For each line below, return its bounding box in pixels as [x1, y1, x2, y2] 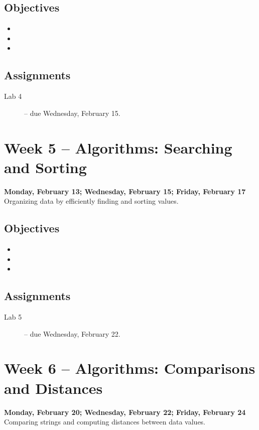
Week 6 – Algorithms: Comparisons [4, 358, 255, 378]
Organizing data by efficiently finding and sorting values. [4, 196, 179, 206]
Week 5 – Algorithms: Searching [4, 137, 232, 158]
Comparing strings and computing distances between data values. [4, 416, 206, 427]
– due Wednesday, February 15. [24, 107, 120, 118]
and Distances [4, 377, 103, 398]
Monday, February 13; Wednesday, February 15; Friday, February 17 [4, 186, 246, 196]
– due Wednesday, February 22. [24, 328, 120, 339]
